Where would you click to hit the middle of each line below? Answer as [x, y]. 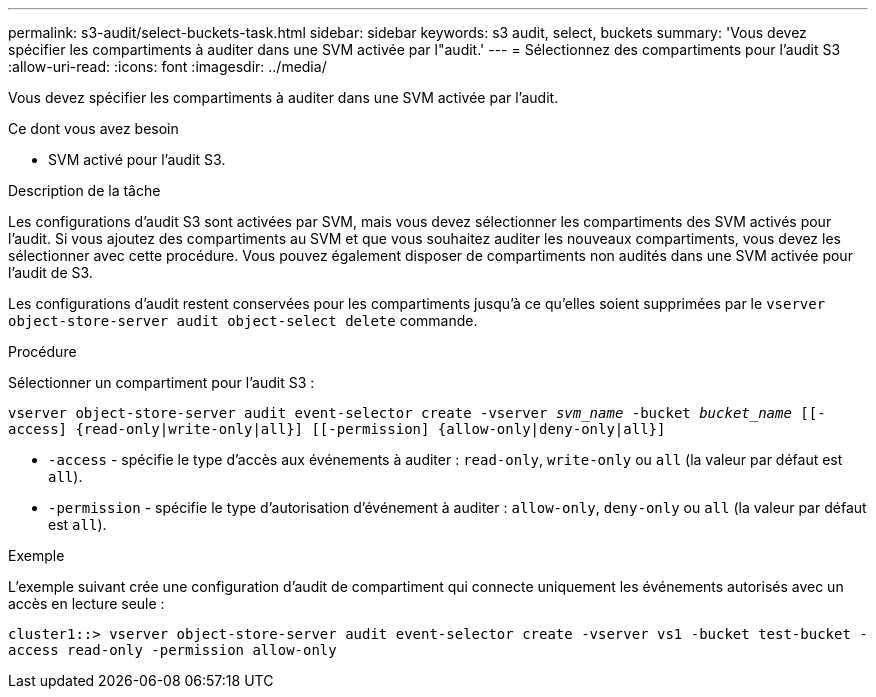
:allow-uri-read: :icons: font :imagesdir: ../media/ [167, 66]
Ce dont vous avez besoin [93, 128]
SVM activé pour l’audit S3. [137, 159]
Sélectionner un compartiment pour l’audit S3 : [161, 382]
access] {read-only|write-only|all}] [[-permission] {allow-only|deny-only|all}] [337, 429]
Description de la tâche [84, 190]
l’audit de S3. [50, 272]
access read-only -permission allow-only [172, 650]
